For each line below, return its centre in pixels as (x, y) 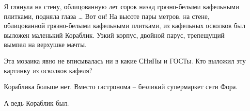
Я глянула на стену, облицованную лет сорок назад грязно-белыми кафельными (122, 6)
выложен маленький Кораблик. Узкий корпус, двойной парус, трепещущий (114, 35)
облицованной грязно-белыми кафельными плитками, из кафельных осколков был (125, 25)
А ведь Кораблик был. (37, 103)
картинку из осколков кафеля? (48, 70)
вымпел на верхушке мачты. (45, 44)
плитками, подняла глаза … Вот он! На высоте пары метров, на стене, (107, 16)
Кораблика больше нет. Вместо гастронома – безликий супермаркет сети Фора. (121, 87)
